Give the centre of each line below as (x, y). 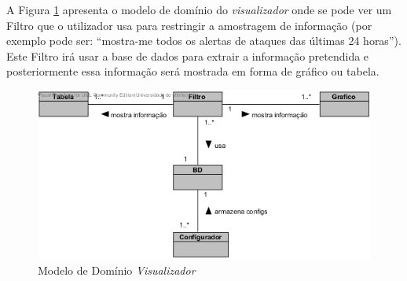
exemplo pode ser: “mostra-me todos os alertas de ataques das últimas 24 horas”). (204, 41)
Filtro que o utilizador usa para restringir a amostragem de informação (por (189, 25)
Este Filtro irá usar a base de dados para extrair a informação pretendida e (188, 55)
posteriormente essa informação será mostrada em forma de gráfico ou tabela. (193, 71)
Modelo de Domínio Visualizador (117, 270)
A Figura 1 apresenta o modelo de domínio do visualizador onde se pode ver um (199, 9)
